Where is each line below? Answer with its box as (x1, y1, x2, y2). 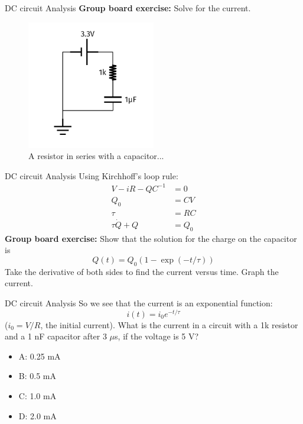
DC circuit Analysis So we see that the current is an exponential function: (5, 296, 273, 309)
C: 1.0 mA (18, 390, 57, 402)
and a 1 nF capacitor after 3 (5, 330, 107, 342)
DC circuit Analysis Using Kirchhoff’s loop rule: (5, 169, 178, 182)
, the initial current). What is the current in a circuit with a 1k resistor (40, 318, 298, 331)
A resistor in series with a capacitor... (28, 150, 164, 162)
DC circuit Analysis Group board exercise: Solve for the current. (5, 2, 251, 14)
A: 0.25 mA (18, 349, 61, 362)
